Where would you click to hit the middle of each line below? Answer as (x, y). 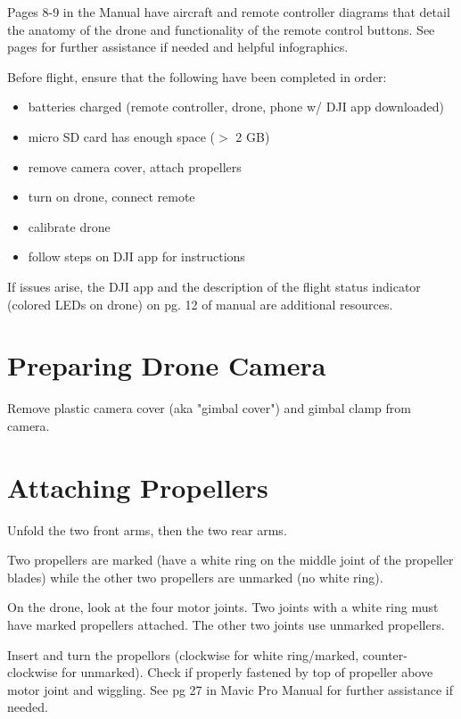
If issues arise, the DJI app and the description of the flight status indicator (214, 286)
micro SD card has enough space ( (122, 136)
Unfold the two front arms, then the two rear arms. (147, 529)
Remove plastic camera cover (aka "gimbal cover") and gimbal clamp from (209, 408)
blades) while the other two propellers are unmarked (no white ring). (195, 577)
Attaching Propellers (138, 487)
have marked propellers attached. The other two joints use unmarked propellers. (226, 624)
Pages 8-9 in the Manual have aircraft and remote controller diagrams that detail (229, 12)
